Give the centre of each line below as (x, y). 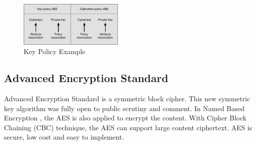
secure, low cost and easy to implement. (64, 137)
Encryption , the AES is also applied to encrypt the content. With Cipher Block (125, 118)
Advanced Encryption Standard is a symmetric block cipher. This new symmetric (127, 98)
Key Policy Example (55, 51)
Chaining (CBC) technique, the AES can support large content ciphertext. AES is (128, 127)
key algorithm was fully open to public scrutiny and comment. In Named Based (124, 108)
